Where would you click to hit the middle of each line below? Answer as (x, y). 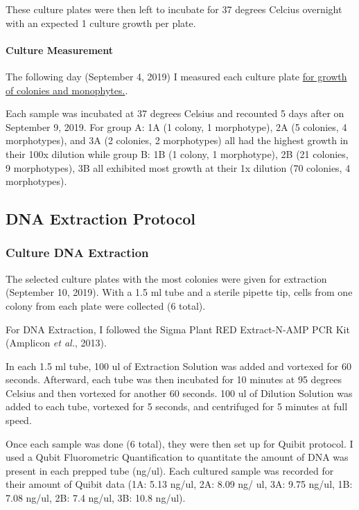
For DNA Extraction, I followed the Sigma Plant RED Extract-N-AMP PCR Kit (178, 329)
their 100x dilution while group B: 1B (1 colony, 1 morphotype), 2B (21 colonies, (177, 153)
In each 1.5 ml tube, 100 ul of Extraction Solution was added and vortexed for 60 (178, 366)
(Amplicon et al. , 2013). (56, 343)
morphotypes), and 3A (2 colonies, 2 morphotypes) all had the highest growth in (177, 140)
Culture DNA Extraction (77, 253)
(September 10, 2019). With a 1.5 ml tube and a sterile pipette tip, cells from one (179, 292)
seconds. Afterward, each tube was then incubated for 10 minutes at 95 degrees (174, 379)
